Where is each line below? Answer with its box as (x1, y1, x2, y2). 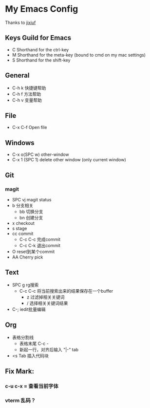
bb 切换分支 (19, 209, 43, 215)
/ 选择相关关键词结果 (26, 300, 68, 306)
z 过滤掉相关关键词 (26, 294, 65, 300)
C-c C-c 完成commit (19, 236, 61, 242)
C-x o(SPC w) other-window (12, 151, 69, 157)
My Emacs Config (5, 3, 78, 15)
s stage (12, 225, 27, 231)
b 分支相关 (12, 202, 34, 208)
